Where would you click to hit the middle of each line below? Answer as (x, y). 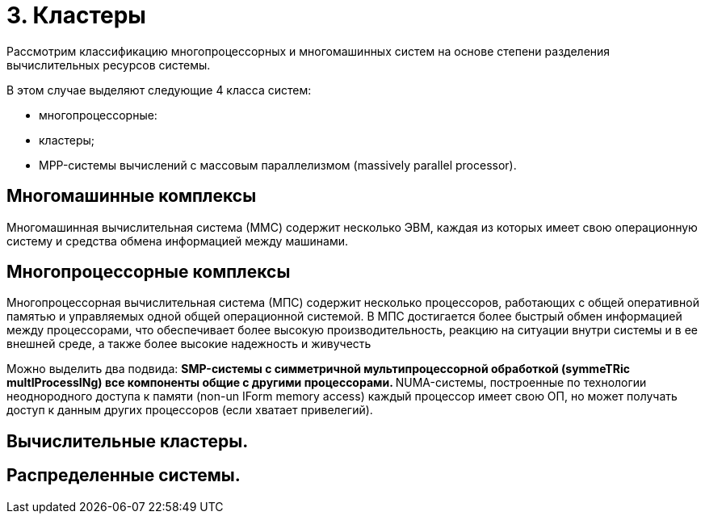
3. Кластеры (76, 15)
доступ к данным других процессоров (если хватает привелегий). (190, 410)
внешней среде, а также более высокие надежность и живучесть (189, 344)
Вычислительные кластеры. (128, 441)
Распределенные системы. (124, 476)
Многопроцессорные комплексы (149, 272)
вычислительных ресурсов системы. (109, 65)
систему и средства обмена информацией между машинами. (178, 241)
